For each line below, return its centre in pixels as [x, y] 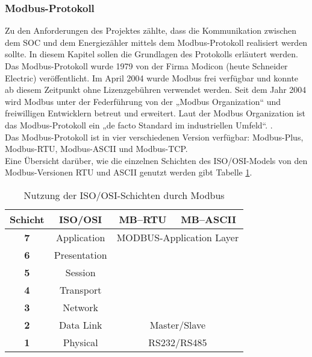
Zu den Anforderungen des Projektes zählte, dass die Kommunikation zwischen [151, 30]
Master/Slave [178, 324]
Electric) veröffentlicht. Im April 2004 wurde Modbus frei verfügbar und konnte [152, 77]
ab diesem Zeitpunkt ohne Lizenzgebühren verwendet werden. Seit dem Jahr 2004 [156, 90]
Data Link [80, 324]
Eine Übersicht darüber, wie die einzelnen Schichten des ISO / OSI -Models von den [156, 160]
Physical [80, 342]
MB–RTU [143, 219]
